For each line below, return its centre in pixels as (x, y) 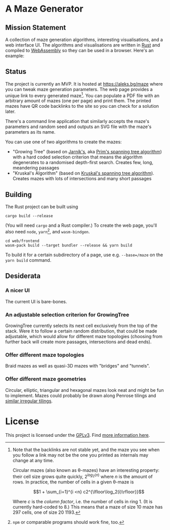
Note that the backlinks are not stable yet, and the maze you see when (86, 450)
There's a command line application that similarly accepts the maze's (77, 121)
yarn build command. (28, 260)
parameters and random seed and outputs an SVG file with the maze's (78, 127)
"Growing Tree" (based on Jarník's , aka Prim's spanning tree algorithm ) (87, 152)
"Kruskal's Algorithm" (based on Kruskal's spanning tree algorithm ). (83, 173)
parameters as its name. (30, 132)
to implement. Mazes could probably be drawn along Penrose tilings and (81, 395)
